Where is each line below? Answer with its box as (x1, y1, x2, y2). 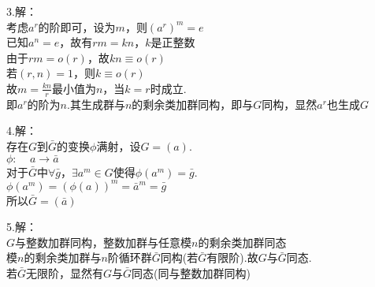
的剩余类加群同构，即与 (132, 95, 254, 112)
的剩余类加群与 (24, 249, 102, 266)
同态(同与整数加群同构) (132, 265, 251, 281)
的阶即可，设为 (38, 18, 116, 35)
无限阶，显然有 (26, 265, 104, 281)
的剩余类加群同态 (198, 233, 287, 250)
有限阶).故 (206, 249, 258, 266)
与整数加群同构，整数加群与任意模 (15, 233, 192, 250)
